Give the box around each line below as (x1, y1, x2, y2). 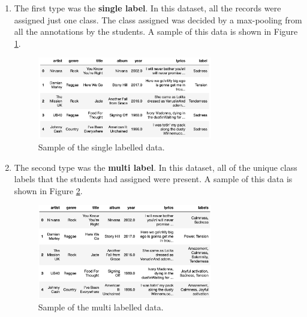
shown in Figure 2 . (14, 184, 83, 197)
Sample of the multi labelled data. (38, 300, 164, 313)
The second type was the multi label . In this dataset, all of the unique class (14, 161, 297, 173)
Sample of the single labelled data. (38, 140, 165, 153)
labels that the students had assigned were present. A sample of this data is (14, 173, 293, 185)
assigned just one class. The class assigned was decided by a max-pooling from (14, 13, 302, 26)
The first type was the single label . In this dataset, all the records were (14, 2, 281, 14)
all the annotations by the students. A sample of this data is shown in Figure (14, 25, 298, 38)
